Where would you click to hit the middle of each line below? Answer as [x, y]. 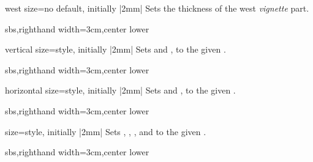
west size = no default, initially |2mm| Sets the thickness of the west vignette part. [157, 8]
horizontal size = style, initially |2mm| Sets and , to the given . [120, 90]
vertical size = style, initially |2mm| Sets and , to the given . [115, 49]
